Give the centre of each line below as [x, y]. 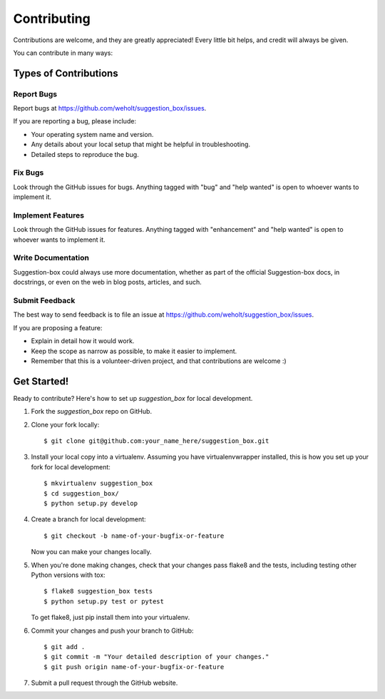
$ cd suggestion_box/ [81, 493]
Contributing [52, 19]
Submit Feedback [44, 301]
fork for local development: [71, 466]
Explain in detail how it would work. [83, 341]
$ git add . [65, 647]
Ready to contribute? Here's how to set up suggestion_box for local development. [133, 398]
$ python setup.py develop [91, 503]
